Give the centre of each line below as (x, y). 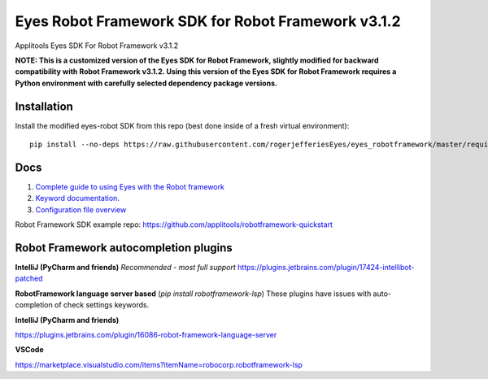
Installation (44, 106)
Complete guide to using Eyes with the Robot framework (130, 186)
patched (29, 279)
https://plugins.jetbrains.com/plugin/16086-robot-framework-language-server (146, 334)
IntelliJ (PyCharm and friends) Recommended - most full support (125, 267)
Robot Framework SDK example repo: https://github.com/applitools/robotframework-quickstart (174, 224)
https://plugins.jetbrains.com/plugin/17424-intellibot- (326, 267)
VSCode (29, 350)
